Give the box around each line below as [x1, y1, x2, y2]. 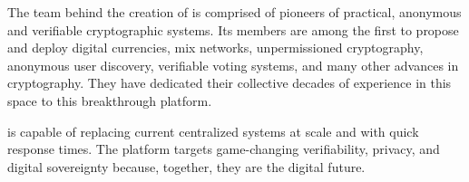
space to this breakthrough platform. [7, 91, 212, 110]
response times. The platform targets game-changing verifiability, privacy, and [7, 139, 440, 158]
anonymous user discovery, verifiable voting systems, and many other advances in [7, 55, 459, 74]
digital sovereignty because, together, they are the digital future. [7, 157, 366, 176]
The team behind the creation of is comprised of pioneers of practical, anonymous [7, 3, 462, 21]
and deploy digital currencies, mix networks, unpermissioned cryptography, [7, 38, 424, 57]
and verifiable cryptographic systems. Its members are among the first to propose [7, 20, 459, 39]
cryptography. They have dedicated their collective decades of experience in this [7, 73, 452, 92]
